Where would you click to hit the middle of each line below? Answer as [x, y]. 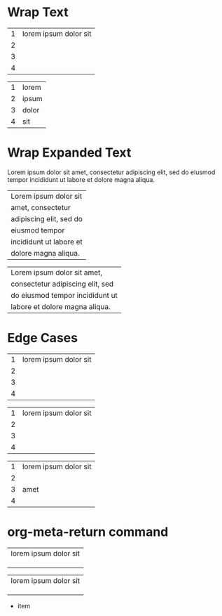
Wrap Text [38, 12]
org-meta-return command [88, 532]
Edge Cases [43, 338]
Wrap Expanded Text [69, 153]
